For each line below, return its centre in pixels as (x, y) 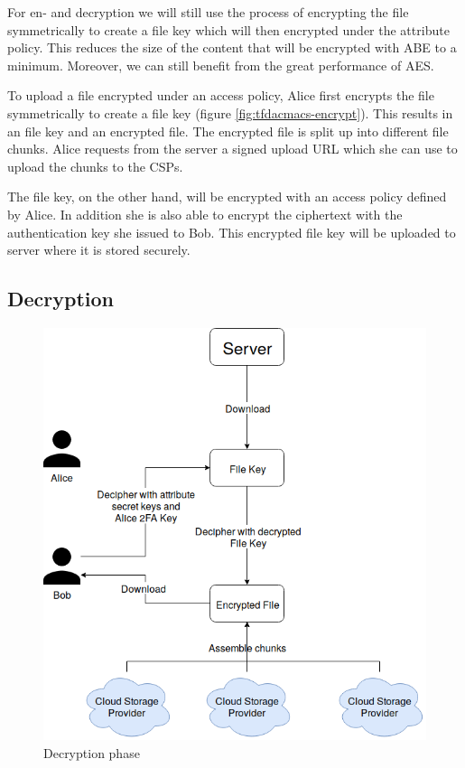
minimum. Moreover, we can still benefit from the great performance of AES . (221, 65)
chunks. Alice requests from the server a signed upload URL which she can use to (232, 149)
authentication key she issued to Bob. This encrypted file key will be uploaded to (232, 232)
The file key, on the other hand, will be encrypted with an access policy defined (227, 197)
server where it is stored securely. (99, 250)
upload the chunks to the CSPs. (95, 166)
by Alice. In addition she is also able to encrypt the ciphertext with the (205, 214)
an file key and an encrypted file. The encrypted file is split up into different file (228, 131)
